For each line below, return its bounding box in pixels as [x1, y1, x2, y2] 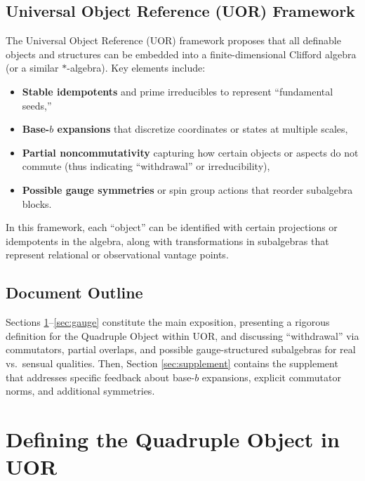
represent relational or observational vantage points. [6, 247, 229, 262]
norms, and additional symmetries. [6, 383, 155, 398]
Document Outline [6, 282, 143, 303]
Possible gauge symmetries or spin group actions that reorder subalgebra [22, 182, 353, 197]
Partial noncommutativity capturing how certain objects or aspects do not [22, 145, 359, 159]
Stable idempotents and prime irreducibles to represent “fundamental [22, 84, 333, 98]
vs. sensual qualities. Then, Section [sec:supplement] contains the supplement [6, 355, 338, 370]
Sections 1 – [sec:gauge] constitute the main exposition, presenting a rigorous [6, 315, 330, 329]
